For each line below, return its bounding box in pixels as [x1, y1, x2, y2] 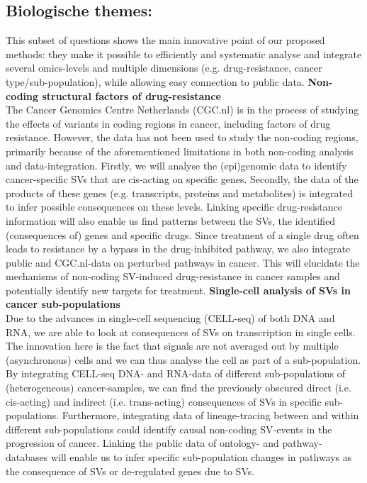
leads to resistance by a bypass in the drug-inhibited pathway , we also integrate [6, 241, 351, 256]
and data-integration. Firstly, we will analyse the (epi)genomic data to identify [6, 157, 347, 172]
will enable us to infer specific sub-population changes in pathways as [50, 450, 352, 465]
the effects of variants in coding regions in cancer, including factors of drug [6, 116, 331, 131]
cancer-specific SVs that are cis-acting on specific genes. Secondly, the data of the [6, 172, 358, 187]
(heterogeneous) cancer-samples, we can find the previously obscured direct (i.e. [6, 380, 351, 395]
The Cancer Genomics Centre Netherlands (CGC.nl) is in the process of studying [6, 102, 359, 117]
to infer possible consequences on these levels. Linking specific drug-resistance [6, 199, 343, 214]
